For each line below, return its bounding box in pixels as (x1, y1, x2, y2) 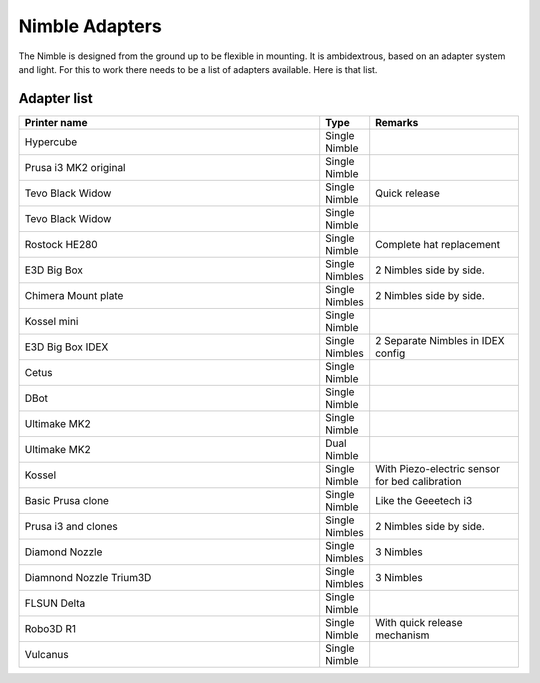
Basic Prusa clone (24, 493, 110, 507)
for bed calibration (375, 474, 462, 488)
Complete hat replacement (375, 237, 501, 251)
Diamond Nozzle (24, 545, 103, 559)
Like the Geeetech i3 (375, 493, 473, 507)
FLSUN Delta (24, 596, 86, 610)
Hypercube (24, 135, 78, 149)
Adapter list (18, 90, 94, 107)
